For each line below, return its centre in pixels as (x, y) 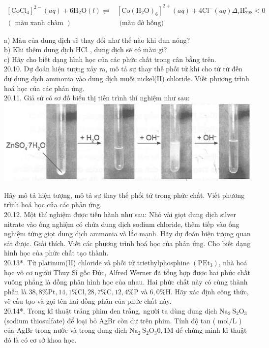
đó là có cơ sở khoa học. (40, 339)
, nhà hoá (233, 262)
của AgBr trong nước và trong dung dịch (66, 330)
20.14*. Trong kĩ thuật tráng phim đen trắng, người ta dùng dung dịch (111, 310)
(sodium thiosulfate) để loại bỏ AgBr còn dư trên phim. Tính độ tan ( (110, 320)
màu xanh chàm (39, 23)
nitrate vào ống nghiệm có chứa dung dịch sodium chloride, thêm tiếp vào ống (122, 224)
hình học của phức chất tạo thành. (56, 253)
